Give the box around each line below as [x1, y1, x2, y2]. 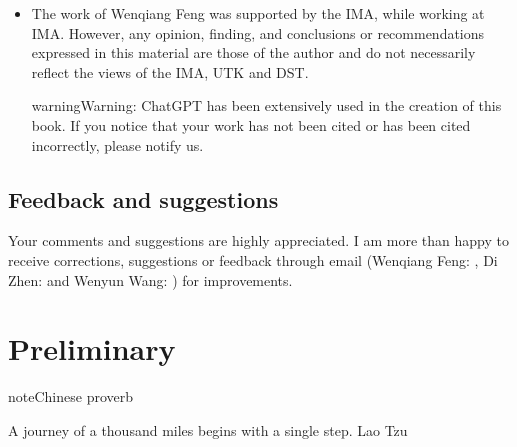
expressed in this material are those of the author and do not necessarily [31, 42, 476, 63]
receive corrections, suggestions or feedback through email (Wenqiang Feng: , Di [8, 249, 498, 270]
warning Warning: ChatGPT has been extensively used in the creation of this [31, 95, 502, 116]
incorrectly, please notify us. [31, 134, 204, 155]
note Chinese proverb [8, 386, 133, 407]
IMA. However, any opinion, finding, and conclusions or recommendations [31, 22, 485, 43]
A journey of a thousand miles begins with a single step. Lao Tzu [8, 419, 408, 440]
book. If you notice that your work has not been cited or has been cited [31, 114, 471, 135]
